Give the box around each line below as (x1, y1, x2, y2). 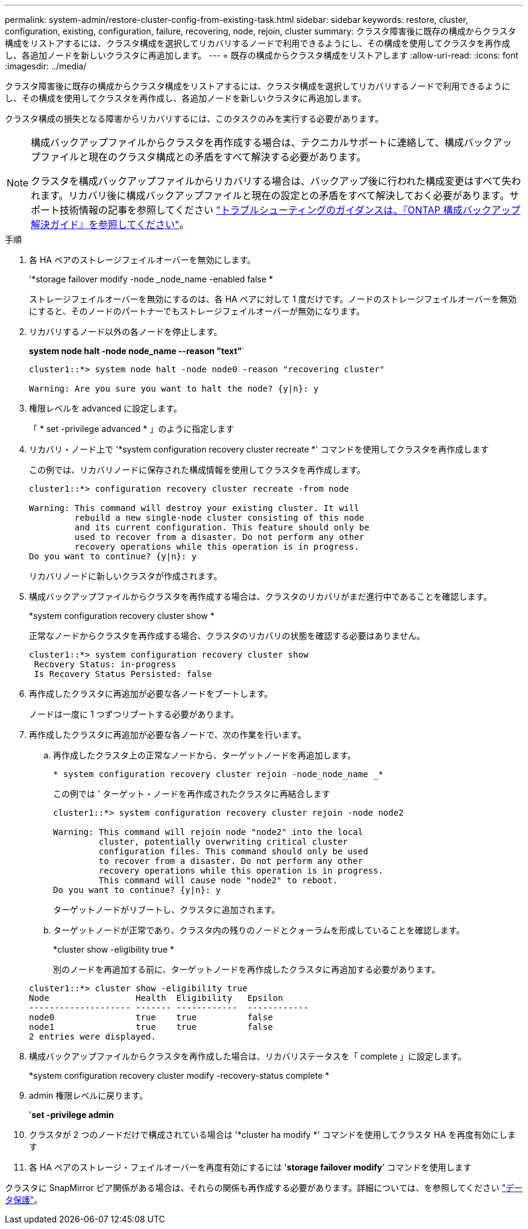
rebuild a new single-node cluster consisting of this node (74, 513, 365, 522)
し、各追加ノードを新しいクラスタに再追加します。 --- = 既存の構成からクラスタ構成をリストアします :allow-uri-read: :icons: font (5, 50, 518, 60)
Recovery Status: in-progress (34, 659, 177, 669)
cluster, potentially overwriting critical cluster (98, 837, 348, 846)
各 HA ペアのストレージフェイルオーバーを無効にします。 (29, 255, 256, 265)
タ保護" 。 (5, 1195, 43, 1205)
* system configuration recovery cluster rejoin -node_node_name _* (53, 769, 383, 779)
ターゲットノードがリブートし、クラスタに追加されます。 (53, 904, 280, 915)
